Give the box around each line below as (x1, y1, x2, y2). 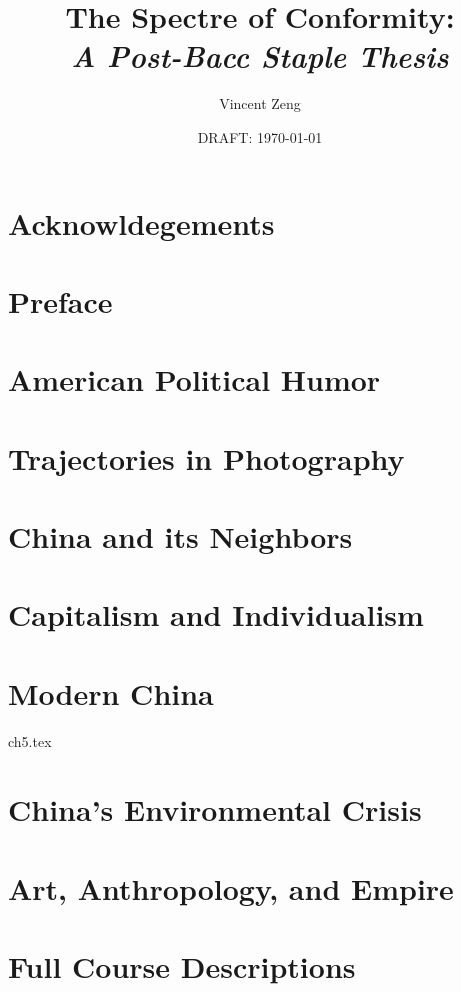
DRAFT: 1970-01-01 (197, 126, 323, 147)
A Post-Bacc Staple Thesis (71, 35, 449, 77)
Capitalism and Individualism (8, 594, 424, 635)
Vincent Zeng (219, 93, 301, 114)
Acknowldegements (8, 202, 275, 243)
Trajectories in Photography (8, 437, 405, 478)
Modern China (8, 672, 214, 713)
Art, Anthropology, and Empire (8, 867, 454, 908)
